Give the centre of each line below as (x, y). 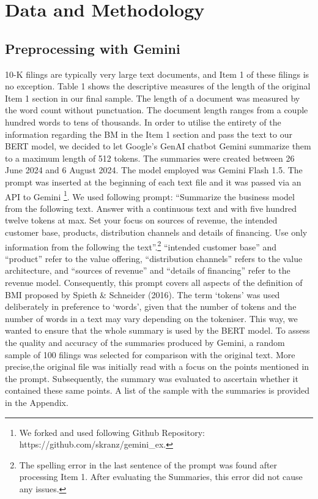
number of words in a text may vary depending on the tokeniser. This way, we (151, 318)
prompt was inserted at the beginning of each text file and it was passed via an (153, 182)
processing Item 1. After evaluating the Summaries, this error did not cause (161, 477)
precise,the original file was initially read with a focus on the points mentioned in (157, 366)
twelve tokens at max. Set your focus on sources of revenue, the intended (141, 220)
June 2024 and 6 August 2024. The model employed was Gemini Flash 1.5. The (154, 170)
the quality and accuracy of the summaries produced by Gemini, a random (145, 342)
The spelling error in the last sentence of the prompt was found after (148, 464)
